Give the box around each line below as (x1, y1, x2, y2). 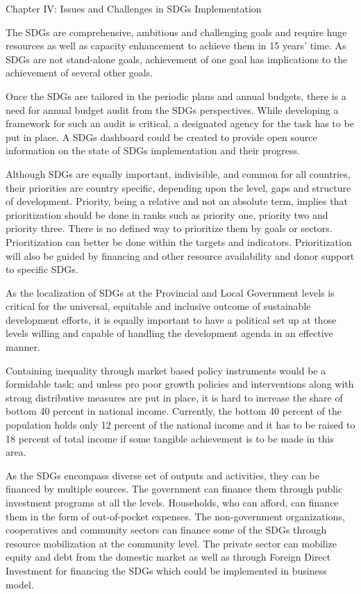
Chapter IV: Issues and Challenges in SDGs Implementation (6, 1, 262, 15)
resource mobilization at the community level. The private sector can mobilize (6, 536, 337, 550)
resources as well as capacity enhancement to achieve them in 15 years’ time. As (6, 38, 346, 53)
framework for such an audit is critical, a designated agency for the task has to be (6, 116, 354, 131)
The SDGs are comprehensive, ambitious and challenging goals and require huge (6, 24, 347, 39)
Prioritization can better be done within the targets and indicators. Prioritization (6, 234, 352, 249)
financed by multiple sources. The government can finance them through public (6, 481, 343, 496)
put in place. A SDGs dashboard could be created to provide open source (6, 129, 317, 144)
